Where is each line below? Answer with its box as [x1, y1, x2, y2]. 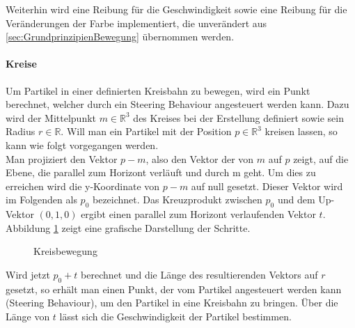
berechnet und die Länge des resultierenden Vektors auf [81, 267, 318, 281]
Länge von [6, 309, 50, 323]
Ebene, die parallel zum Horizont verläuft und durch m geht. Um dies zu [6, 165, 316, 180]
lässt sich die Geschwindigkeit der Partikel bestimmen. [59, 309, 292, 323]
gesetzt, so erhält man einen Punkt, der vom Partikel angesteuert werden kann [6, 281, 342, 296]
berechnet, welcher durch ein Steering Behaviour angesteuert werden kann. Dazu [6, 97, 349, 111]
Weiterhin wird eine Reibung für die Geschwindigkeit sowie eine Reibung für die [6, 2, 347, 16]
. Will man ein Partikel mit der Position [61, 124, 232, 139]
